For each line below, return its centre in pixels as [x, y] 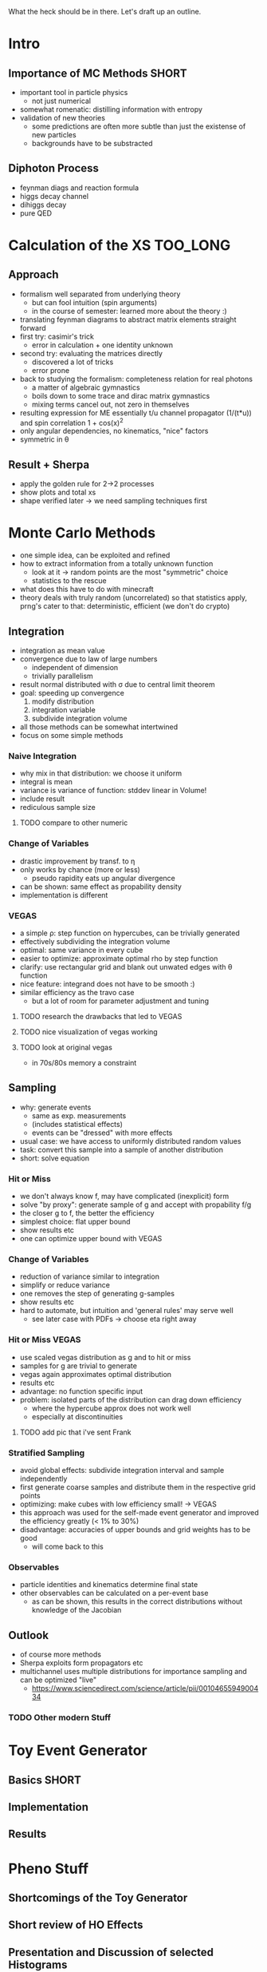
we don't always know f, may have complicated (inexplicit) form [124, 1196]
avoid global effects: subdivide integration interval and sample [122, 1470]
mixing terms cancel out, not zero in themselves [110, 404]
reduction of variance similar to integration [89, 1276]
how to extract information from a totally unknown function [116, 564]
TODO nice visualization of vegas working [88, 1032]
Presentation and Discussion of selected [111, 1952]
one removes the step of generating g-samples [97, 1294]
